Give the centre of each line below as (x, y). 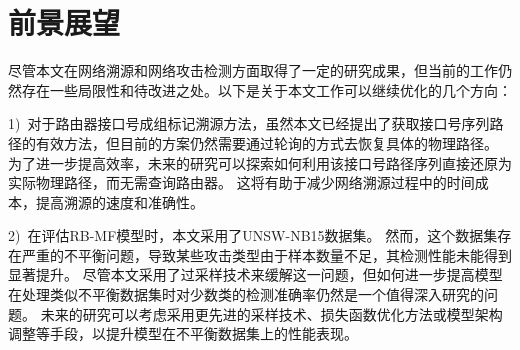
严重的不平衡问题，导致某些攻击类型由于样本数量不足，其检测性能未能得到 (266, 254)
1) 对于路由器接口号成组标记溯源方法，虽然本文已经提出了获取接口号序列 (249, 123)
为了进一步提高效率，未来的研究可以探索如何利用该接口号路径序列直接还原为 (260, 162)
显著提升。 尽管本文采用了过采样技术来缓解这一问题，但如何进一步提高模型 (255, 274)
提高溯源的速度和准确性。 (119, 201)
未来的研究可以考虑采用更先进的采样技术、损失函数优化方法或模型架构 (271, 313)
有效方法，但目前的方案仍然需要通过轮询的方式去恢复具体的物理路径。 (266, 142)
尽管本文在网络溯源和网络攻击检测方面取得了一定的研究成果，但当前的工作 (253, 70)
